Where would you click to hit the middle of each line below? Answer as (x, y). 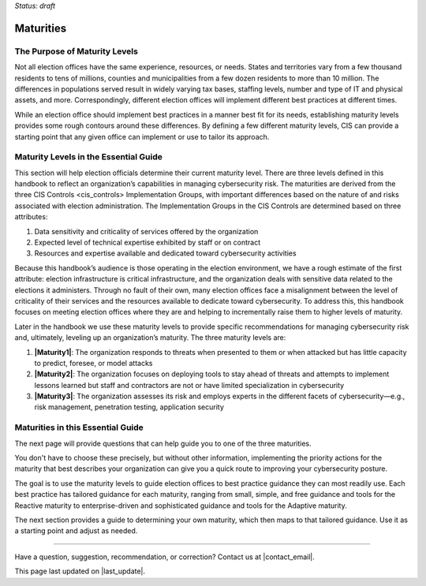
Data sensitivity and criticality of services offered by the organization (146, 231)
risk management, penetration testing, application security (129, 407)
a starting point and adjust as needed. (76, 531)
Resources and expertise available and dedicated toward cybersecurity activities (165, 253)
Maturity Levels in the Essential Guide (89, 157)
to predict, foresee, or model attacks (93, 363)
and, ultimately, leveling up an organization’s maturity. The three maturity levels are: (150, 338)
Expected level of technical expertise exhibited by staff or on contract (147, 242)
